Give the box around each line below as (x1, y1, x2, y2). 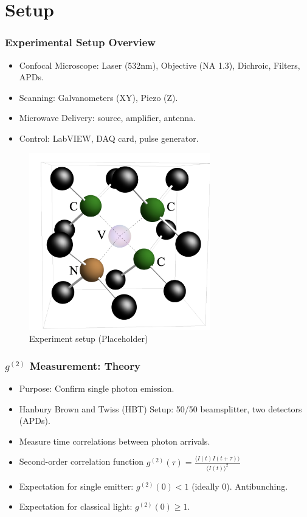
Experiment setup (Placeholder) (29, 332, 148, 345)
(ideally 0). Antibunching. (191, 479, 288, 492)
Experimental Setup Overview (5, 35, 156, 50)
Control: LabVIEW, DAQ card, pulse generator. (19, 131, 199, 144)
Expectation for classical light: (19, 500, 133, 513)
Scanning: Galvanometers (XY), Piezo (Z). (19, 91, 178, 103)
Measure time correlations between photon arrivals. (19, 434, 210, 447)
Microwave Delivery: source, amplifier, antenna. (19, 111, 196, 124)
